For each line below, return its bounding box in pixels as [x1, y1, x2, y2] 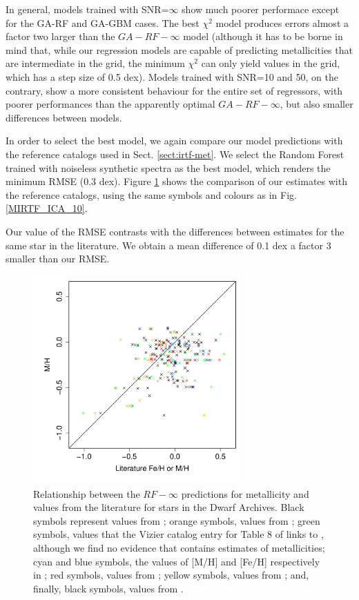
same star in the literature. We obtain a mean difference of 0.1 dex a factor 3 [6, 238, 331, 252]
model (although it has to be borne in [183, 29, 343, 43]
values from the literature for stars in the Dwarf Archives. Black [33, 500, 304, 514]
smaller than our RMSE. [6, 251, 110, 266]
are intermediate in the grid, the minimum [6, 56, 185, 70]
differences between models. [6, 110, 122, 124]
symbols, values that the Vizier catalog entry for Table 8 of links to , [33, 527, 324, 541]
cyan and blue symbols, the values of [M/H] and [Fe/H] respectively [33, 554, 320, 568]
